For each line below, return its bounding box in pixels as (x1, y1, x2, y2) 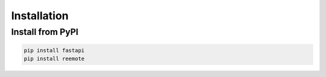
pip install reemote (24, 55, 85, 63)
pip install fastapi (24, 47, 85, 54)
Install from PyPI (11, 26, 78, 37)
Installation (11, 9, 69, 22)
